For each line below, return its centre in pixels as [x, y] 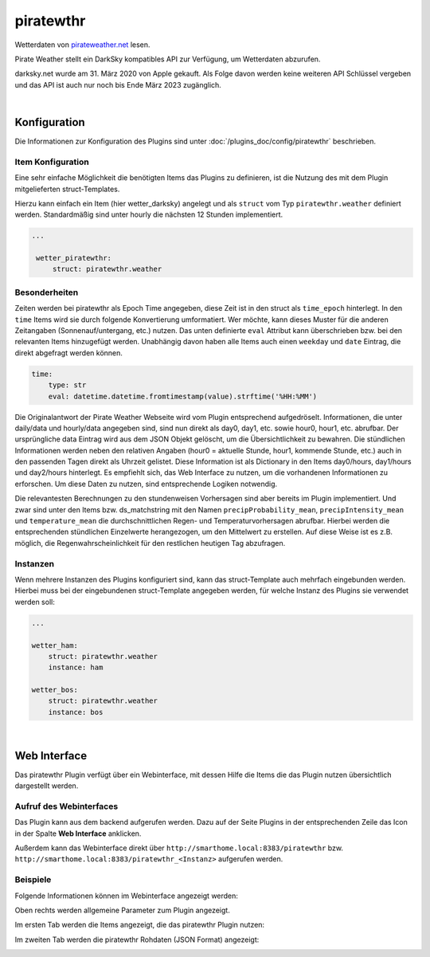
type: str [67, 385]
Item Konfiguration [52, 162]
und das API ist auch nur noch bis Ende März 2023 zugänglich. [118, 84]
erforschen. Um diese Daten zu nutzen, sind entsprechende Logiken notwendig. [146, 484]
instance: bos [76, 712]
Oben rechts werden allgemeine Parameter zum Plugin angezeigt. [122, 910]
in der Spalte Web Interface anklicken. [78, 833]
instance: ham [76, 668]
